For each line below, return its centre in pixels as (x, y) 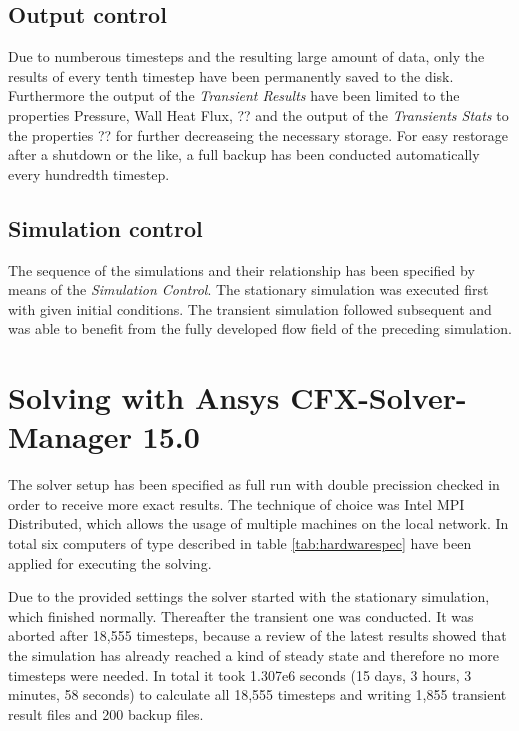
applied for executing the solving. (110, 562)
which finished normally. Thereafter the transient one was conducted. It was (241, 615)
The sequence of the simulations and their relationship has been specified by (241, 269)
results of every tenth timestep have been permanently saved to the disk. (231, 75)
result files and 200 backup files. (106, 713)
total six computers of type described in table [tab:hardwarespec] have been (240, 543)
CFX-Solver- (378, 397)
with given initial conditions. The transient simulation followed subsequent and (250, 308)
